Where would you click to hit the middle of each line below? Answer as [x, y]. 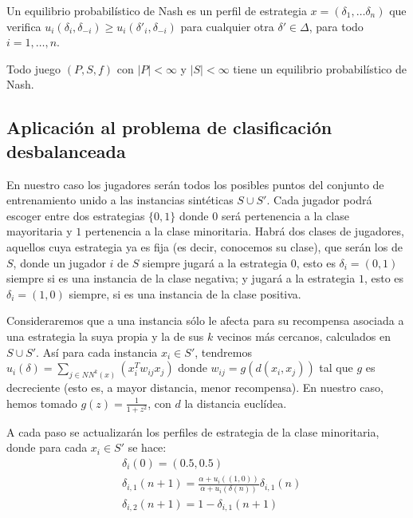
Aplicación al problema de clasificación [169, 127]
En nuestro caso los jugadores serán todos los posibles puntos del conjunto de [195, 184]
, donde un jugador [59, 262]
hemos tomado [42, 403]
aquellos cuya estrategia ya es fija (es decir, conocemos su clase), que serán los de [205, 246]
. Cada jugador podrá [319, 200]
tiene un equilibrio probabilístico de [320, 68]
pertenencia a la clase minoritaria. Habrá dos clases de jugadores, [244, 231]
